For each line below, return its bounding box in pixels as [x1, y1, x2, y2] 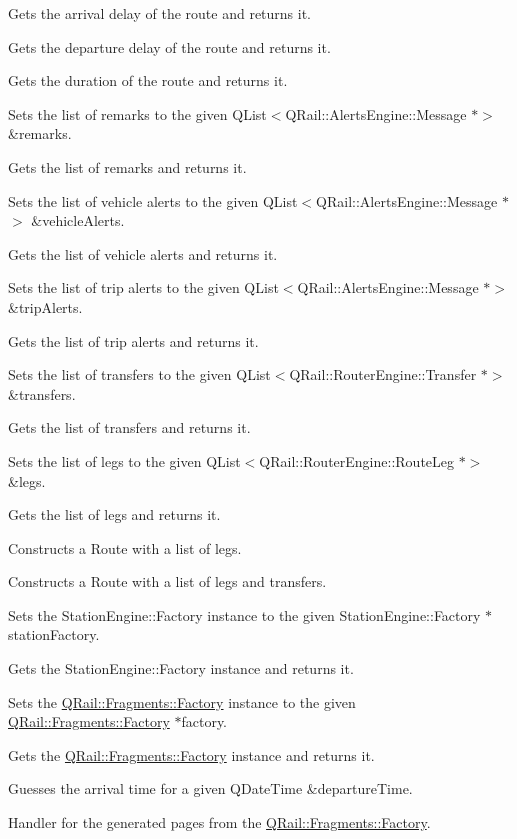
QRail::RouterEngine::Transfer [289, 364, 477, 385]
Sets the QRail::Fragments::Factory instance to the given [8, 691, 356, 712]
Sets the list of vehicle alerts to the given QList [8, 190, 298, 211]
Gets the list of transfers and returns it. [8, 417, 251, 438]
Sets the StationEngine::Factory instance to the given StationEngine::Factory [8, 604, 481, 625]
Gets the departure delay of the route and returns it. [8, 36, 331, 57]
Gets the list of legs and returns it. [8, 504, 221, 525]
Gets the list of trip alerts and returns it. [8, 330, 259, 351]
